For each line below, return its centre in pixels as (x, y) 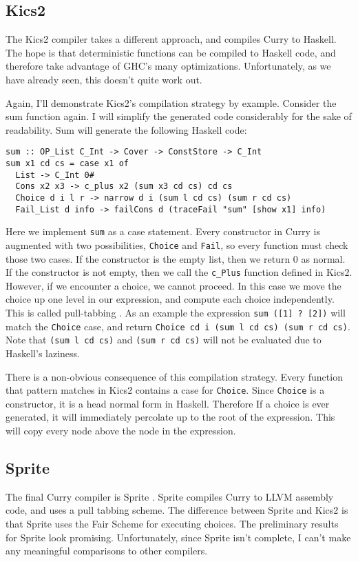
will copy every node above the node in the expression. (121, 431)
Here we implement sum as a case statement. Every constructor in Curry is (163, 231)
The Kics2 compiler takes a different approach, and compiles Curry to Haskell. (171, 39)
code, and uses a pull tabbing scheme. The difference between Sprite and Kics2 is (177, 510)
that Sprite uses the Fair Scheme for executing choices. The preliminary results (172, 524)
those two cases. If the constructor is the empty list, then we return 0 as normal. (176, 258)
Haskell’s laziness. (43, 353)
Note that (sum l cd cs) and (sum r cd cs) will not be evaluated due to (164, 340)
